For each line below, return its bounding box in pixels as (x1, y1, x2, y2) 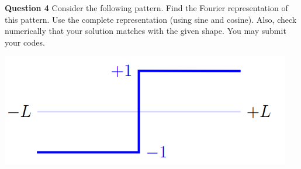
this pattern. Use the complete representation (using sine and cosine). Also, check (5, 13, 297, 25)
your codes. (5, 36, 45, 48)
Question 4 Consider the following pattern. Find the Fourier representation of (5, 2, 288, 13)
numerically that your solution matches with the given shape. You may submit (5, 25, 286, 37)
